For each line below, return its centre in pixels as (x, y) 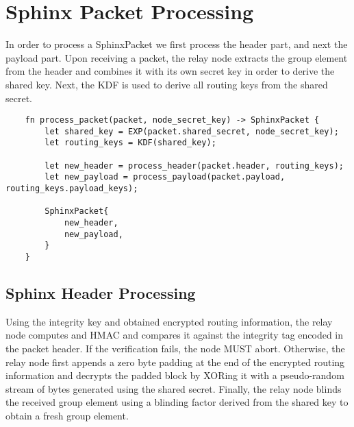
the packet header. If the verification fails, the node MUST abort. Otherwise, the (175, 349)
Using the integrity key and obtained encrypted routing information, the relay (169, 321)
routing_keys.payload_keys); (72, 189)
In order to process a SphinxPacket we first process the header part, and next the (177, 44)
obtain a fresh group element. (67, 415)
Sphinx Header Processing (101, 293)
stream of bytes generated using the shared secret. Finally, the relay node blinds (174, 388)
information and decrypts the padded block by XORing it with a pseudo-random (175, 375)
